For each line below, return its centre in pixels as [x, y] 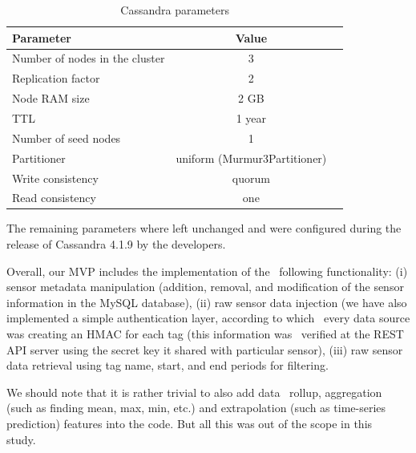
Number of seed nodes [67, 138]
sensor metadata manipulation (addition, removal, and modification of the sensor [205, 287]
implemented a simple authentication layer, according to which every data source [208, 318]
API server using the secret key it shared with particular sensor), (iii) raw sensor [205, 349]
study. [21, 439]
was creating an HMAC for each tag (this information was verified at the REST [205, 334]
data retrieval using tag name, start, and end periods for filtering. [168, 365]
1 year [251, 117]
